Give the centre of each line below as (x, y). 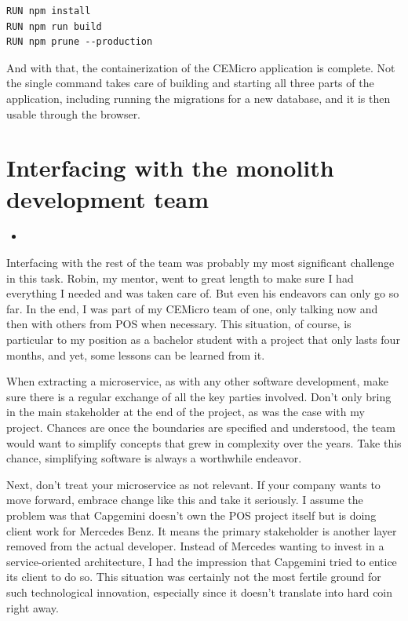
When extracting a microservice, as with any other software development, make (197, 381)
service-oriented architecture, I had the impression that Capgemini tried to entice (202, 561)
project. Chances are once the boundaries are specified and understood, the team (201, 427)
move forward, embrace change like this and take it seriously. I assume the (185, 500)
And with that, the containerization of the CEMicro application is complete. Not (201, 67)
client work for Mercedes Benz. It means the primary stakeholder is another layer (202, 530)
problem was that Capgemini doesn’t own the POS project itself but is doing (191, 515)
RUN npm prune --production (80, 42)
